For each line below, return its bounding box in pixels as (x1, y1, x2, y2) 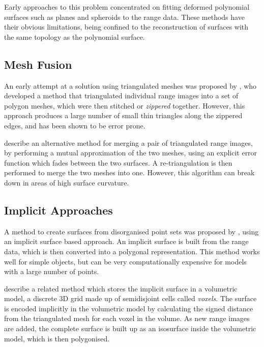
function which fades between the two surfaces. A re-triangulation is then (4, 157, 232, 168)
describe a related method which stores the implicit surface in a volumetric (4, 283, 238, 293)
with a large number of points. (4, 266, 99, 277)
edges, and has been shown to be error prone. (4, 120, 145, 130)
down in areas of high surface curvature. (4, 177, 129, 188)
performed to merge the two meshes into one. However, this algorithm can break (4, 167, 255, 178)
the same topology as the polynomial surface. (4, 31, 145, 42)
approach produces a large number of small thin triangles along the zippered (4, 110, 243, 121)
